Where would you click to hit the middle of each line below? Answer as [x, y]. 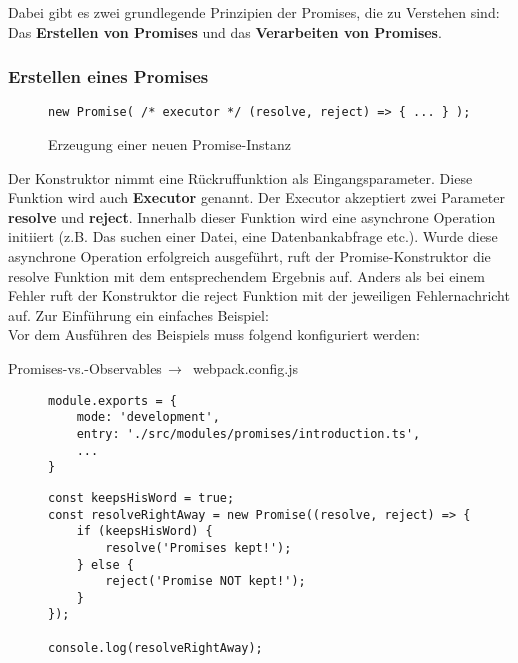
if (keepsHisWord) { [144, 531]
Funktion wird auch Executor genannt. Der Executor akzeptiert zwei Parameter [257, 197]
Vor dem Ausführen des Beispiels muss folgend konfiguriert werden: [214, 334]
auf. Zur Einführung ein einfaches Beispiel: [138, 314]
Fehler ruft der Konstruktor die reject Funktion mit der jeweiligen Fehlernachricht [259, 295]
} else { [105, 564]
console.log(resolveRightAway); [155, 647]
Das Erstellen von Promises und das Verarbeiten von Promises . [225, 31]
